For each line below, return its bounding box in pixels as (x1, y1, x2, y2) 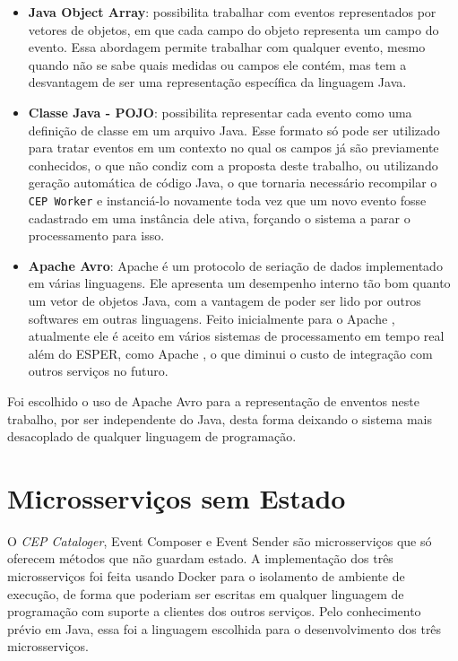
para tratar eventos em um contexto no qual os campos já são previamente (28, 138, 439, 157)
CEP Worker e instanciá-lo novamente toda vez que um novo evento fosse (28, 190, 427, 209)
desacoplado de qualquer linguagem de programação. (7, 427, 297, 446)
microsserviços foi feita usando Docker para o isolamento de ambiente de (7, 567, 405, 586)
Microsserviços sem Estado (7, 479, 346, 516)
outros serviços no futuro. (28, 361, 169, 380)
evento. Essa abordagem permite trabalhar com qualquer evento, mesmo (28, 38, 426, 57)
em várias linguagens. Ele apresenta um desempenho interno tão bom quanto (28, 274, 451, 292)
